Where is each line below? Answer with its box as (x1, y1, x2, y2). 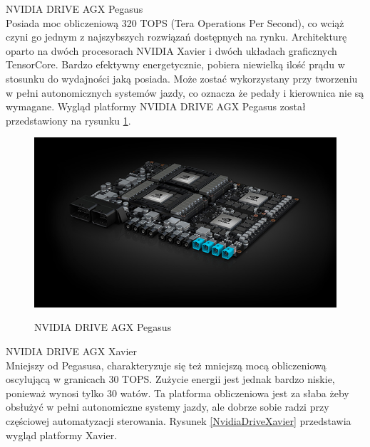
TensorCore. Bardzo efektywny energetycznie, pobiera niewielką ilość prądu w (6, 57, 345, 72)
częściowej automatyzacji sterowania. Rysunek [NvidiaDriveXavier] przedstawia (6, 413, 351, 428)
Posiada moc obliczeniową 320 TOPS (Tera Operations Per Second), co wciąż (6, 15, 344, 30)
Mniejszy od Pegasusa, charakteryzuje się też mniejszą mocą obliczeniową (6, 357, 327, 372)
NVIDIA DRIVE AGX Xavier (6, 343, 138, 358)
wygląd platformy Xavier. (6, 427, 118, 442)
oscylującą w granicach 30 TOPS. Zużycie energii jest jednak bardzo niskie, (6, 372, 335, 386)
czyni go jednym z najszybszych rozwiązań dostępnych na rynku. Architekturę (6, 29, 347, 44)
